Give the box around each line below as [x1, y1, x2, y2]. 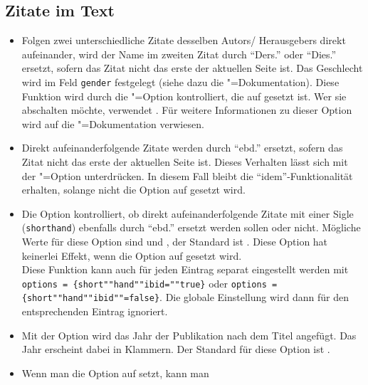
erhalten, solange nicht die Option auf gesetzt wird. [21, 182, 246, 197]
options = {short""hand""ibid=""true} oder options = [21, 275, 278, 290]
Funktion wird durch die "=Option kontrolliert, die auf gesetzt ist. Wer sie [21, 88, 347, 103]
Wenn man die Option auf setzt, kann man [21, 365, 209, 380]
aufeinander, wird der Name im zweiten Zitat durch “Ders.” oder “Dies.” [21, 46, 337, 61]
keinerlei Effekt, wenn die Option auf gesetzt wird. [21, 248, 242, 263]
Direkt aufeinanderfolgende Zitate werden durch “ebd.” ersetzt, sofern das [21, 140, 343, 155]
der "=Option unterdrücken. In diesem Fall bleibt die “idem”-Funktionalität [21, 168, 353, 183]
